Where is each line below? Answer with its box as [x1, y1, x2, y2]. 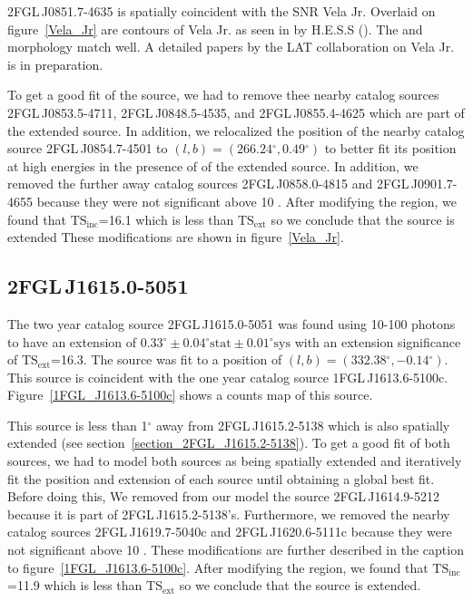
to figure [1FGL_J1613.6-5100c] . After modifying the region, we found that [7, 557, 429, 577]
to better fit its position [324, 139, 457, 158]
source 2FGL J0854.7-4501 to [7, 139, 168, 158]
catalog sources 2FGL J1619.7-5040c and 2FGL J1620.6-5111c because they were [7, 522, 452, 541]
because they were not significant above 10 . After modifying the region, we [36, 191, 457, 210]
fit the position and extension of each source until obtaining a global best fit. [7, 469, 435, 488]
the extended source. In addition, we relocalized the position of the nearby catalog [7, 121, 465, 140]
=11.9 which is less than [7, 576, 143, 595]
